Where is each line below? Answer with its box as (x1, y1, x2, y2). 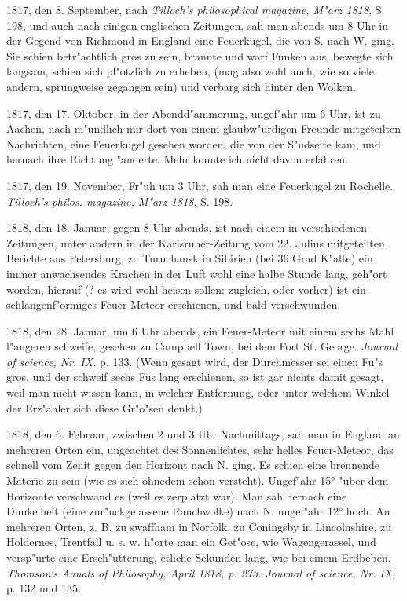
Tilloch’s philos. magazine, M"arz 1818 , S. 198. (6, 192, 233, 209)
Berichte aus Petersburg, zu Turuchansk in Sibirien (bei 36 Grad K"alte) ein (6, 250, 373, 266)
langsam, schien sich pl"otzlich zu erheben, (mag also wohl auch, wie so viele (6, 63, 374, 79)
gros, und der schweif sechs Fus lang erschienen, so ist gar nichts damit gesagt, (6, 368, 384, 385)
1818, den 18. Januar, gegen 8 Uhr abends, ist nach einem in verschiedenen (6, 219, 368, 236)
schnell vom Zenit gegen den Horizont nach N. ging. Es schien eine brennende (6, 456, 379, 473)
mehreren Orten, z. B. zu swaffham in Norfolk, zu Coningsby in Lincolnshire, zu (6, 518, 392, 534)
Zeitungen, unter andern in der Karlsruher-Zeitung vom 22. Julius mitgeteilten (6, 234, 385, 251)
